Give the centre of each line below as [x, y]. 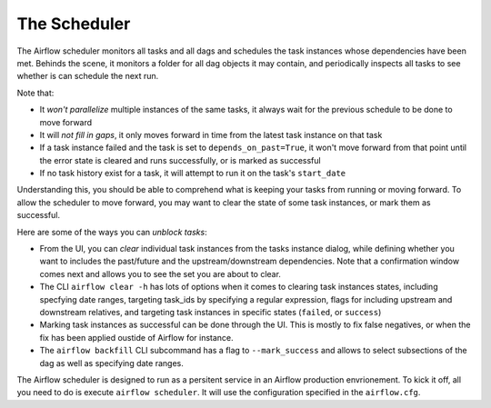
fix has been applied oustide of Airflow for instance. [136, 337]
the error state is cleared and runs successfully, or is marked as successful [180, 160]
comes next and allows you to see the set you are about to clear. [160, 274]
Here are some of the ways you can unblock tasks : [112, 232]
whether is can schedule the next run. [88, 76]
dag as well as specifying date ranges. [111, 363]
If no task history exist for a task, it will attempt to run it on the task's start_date [192, 174]
